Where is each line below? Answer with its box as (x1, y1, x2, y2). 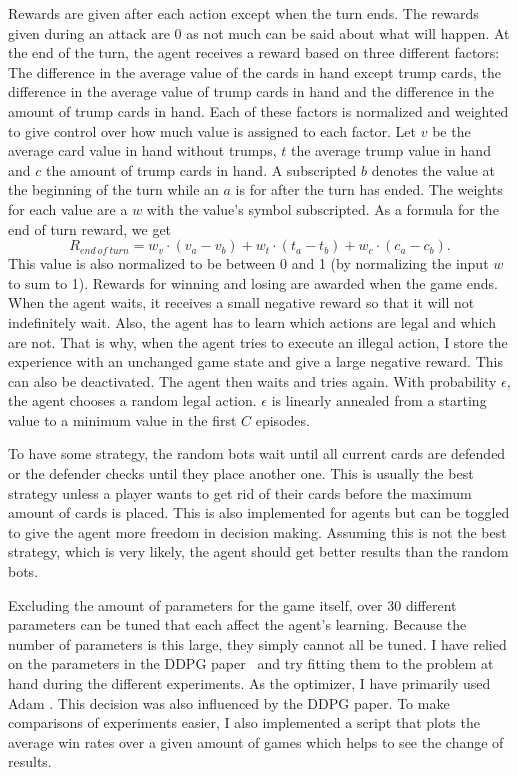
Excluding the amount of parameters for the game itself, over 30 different (8, 594, 457, 615)
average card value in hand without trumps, (8, 140, 277, 161)
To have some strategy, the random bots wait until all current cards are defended (8, 443, 506, 464)
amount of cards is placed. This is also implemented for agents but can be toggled (8, 502, 510, 523)
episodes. (255, 409, 310, 430)
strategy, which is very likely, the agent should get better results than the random (8, 541, 509, 562)
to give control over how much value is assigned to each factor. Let (8, 120, 417, 141)
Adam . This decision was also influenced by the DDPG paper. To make (8, 692, 450, 713)
